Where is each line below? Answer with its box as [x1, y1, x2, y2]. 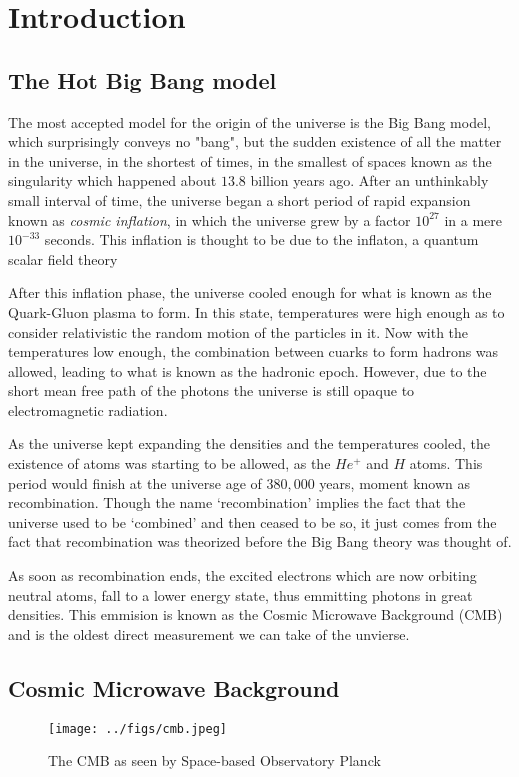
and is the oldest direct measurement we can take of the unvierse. [8, 623, 410, 644]
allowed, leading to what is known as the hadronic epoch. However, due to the [8, 360, 487, 381]
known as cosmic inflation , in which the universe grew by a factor [8, 209, 411, 230]
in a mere [444, 209, 502, 230]
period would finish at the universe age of [8, 472, 262, 493]
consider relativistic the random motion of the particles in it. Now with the [8, 321, 469, 342]
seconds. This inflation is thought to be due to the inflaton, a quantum [44, 229, 479, 250]
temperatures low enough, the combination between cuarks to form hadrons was [8, 341, 499, 362]
